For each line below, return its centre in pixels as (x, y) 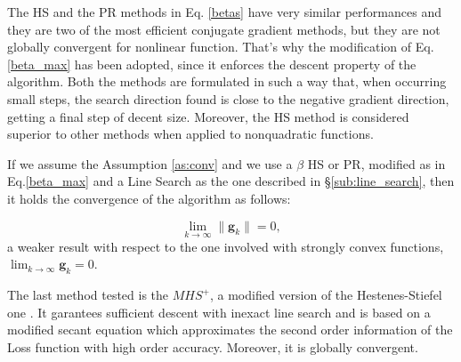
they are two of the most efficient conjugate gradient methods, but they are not (224, 29)
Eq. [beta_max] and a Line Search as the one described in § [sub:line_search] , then (231, 181)
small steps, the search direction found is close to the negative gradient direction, (228, 98)
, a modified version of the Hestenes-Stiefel (326, 295)
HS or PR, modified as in (376, 163)
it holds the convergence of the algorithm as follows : (149, 198)
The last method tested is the (88, 295)
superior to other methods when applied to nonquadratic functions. (190, 134)
